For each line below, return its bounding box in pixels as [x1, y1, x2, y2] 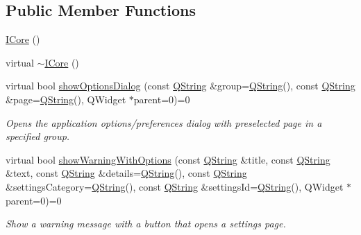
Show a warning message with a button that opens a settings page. [6, 216, 286, 231]
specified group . [6, 129, 70, 143]
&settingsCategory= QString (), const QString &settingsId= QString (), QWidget [6, 179, 344, 193]
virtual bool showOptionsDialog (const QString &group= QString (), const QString [6, 78, 355, 93]
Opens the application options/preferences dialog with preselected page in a [6, 115, 322, 130]
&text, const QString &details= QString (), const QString [6, 166, 247, 180]
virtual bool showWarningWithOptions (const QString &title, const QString [6, 152, 330, 166]
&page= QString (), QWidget [6, 92, 126, 106]
